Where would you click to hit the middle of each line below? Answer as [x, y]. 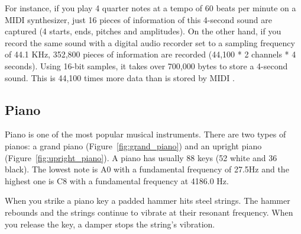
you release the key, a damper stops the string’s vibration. [110, 224]
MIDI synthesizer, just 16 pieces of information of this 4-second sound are [138, 19]
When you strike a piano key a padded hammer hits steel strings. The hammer [148, 201]
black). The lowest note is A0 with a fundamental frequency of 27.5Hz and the [147, 169]
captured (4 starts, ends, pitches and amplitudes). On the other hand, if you [143, 31]
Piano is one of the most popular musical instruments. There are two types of [145, 134]
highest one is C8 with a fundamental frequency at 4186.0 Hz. [117, 180]
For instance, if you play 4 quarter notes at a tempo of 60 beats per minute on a [150, 8]
